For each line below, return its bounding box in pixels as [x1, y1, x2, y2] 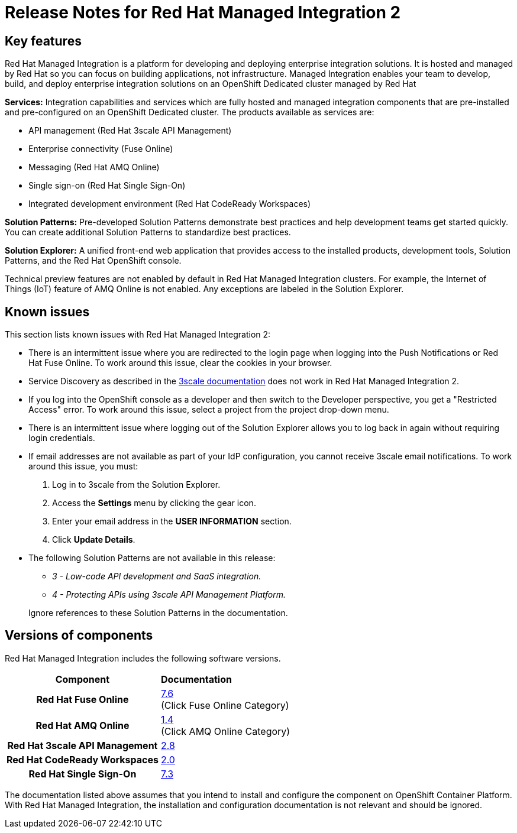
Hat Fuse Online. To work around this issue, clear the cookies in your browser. [28, 358, 332, 368]
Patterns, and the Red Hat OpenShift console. [5, 255, 182, 266]
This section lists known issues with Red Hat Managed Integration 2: [5, 329, 271, 340]
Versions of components [5, 628, 153, 643]
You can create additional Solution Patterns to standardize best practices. [5, 227, 291, 238]
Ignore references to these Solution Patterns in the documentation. [28, 608, 288, 618]
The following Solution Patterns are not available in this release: [28, 553, 276, 563]
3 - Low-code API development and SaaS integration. [52, 571, 261, 582]
